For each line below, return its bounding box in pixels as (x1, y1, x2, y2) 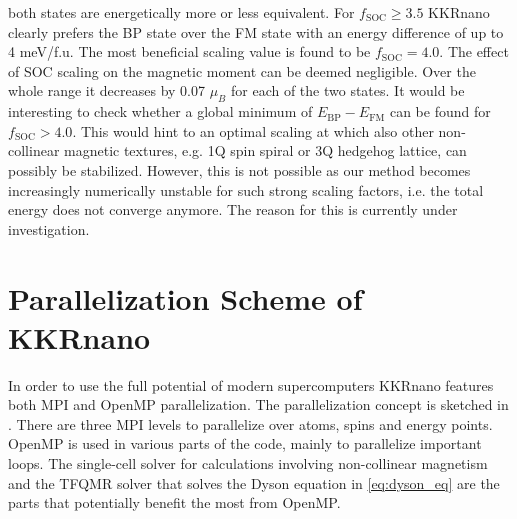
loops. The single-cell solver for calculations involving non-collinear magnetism (8, 453, 488, 474)
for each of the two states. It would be (230, 80, 465, 101)
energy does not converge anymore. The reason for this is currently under (8, 199, 458, 220)
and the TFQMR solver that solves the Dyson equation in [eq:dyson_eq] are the (8, 472, 500, 493)
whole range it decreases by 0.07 (8, 80, 205, 101)
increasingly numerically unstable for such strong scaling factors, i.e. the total (8, 179, 484, 200)
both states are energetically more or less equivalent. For (8, 2, 355, 22)
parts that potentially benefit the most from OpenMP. (8, 492, 341, 513)
